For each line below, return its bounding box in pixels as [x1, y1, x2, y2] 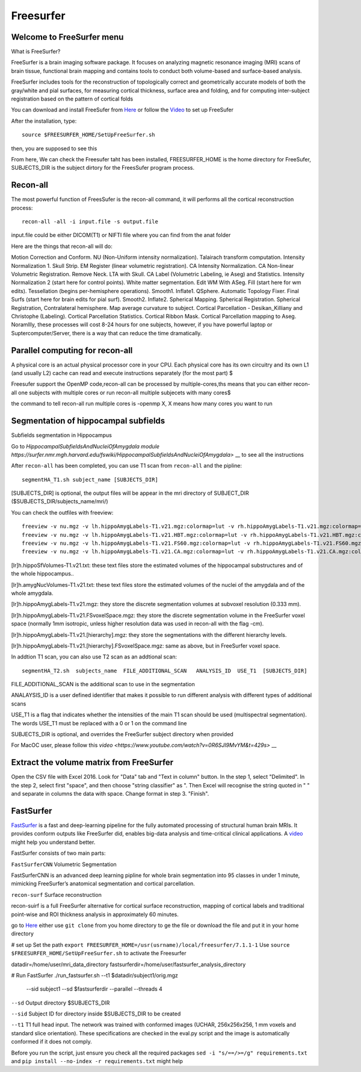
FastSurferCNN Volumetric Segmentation [11, 861, 117, 868]
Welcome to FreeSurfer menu [11, 32, 124, 42]
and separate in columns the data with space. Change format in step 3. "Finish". [11, 790, 209, 798]
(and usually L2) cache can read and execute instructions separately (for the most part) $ [11, 370, 233, 377]
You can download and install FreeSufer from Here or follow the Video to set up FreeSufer [11, 106, 234, 114]
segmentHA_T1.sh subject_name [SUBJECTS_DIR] [22, 476, 159, 483]
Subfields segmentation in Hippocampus [11, 432, 113, 439]
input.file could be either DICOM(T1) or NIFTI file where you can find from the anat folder [11, 232, 231, 239]
